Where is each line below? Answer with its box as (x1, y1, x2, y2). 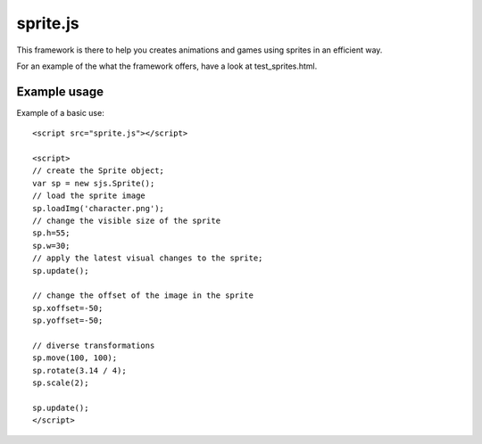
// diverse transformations (32, 340, 155, 350)
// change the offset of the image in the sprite (32, 291, 254, 300)
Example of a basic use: (16, 107, 104, 118)
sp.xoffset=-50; (32, 303, 104, 313)
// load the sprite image (32, 191, 146, 201)
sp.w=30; (32, 241, 71, 251)
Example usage (16, 84, 104, 99)
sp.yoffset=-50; (32, 316, 104, 325)
